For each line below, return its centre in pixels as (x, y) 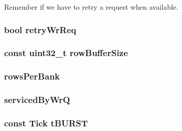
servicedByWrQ (37, 100)
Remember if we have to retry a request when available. (91, 7)
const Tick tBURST (46, 123)
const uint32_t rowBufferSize (66, 53)
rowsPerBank (32, 76)
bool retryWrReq (40, 29)
